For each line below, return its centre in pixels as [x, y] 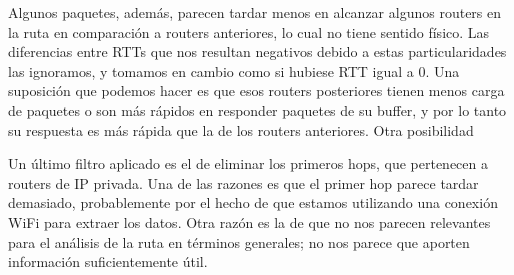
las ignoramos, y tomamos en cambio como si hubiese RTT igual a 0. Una [234, 70]
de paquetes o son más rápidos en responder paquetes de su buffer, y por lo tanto [257, 109]
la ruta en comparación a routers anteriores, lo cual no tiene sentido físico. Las [249, 31]
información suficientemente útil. [108, 261]
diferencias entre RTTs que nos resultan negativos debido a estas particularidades [257, 51]
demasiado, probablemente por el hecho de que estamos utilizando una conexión [253, 202]
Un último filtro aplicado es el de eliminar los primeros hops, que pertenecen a [248, 163]
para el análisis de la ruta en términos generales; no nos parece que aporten [239, 241]
